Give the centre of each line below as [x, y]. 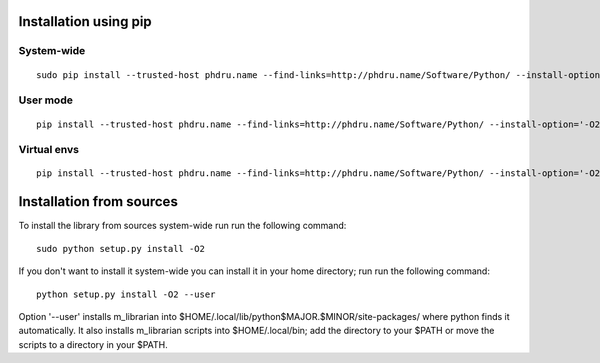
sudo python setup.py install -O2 [120, 248]
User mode [46, 100]
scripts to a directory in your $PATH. [93, 344]
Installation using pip [85, 21]
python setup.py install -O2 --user [126, 294]
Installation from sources [98, 201]
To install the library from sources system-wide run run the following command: [182, 226]
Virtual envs [49, 150]
